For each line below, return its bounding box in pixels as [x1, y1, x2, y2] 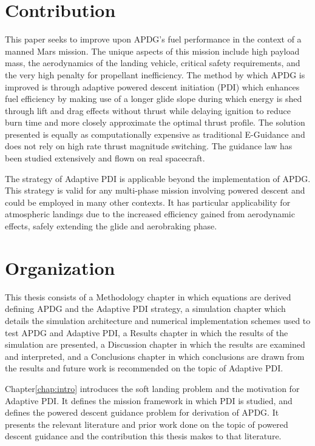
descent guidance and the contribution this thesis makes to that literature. [5, 430, 282, 442]
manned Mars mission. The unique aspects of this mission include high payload [5, 44, 300, 57]
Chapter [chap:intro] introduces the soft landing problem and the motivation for [5, 382, 300, 394]
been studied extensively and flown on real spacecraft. [5, 152, 205, 164]
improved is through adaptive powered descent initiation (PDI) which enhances [5, 80, 300, 93]
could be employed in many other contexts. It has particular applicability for [5, 195, 291, 208]
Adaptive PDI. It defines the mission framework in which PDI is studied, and [5, 394, 293, 407]
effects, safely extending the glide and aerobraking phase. [5, 220, 217, 232]
